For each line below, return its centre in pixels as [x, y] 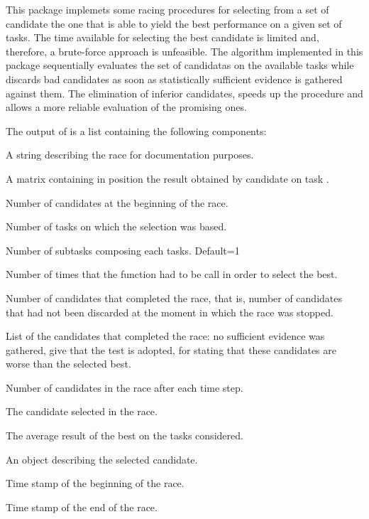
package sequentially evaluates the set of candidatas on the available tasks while [180, 65]
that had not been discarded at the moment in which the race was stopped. [170, 312]
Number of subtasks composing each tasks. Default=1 [123, 250]
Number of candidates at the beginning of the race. [117, 202]
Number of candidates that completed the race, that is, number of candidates [174, 298]
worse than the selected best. [68, 364]
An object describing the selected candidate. [102, 459]
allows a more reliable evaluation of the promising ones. [126, 107]
